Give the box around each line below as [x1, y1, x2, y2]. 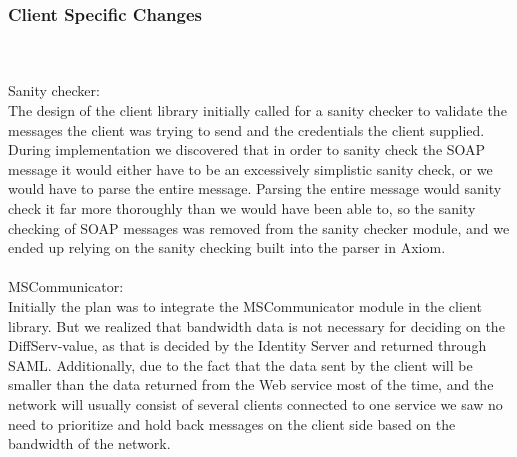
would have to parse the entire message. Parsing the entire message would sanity [8, 178, 502, 199]
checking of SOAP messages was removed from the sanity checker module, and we [8, 217, 510, 238]
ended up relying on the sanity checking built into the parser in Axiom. [8, 237, 446, 258]
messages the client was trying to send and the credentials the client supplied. [8, 119, 485, 140]
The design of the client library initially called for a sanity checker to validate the [8, 100, 507, 120]
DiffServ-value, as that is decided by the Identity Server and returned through [8, 335, 487, 356]
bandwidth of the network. [8, 433, 171, 454]
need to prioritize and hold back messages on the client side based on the [8, 413, 456, 434]
